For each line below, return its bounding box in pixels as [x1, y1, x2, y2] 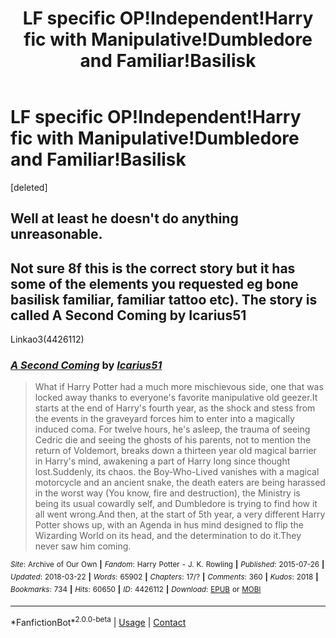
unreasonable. [10, 226, 103, 243]
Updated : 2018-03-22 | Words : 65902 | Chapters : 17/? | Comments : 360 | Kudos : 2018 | [10, 572, 319, 582]
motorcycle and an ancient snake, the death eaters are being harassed [34, 477, 326, 489]
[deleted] [10, 181, 48, 193]
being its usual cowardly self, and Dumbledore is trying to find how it [34, 498, 318, 510]
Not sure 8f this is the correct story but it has [10, 260, 296, 277]
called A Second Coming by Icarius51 [10, 307, 247, 324]
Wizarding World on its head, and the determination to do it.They [34, 530, 302, 542]
